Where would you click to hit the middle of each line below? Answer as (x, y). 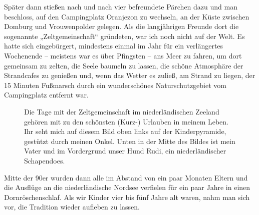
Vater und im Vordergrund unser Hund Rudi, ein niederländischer (125, 151)
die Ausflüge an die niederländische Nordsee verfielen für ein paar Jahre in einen (127, 187)
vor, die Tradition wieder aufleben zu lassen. (72, 207)
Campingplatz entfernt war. (46, 95)
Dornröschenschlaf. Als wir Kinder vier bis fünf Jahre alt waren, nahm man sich (127, 197)
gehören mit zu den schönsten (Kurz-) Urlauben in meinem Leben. (126, 121)
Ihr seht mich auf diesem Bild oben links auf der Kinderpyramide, (125, 131)
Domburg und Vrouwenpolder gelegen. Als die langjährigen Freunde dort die (121, 26)
